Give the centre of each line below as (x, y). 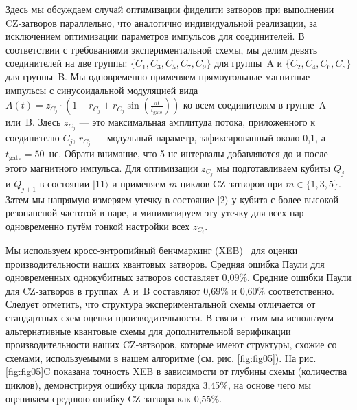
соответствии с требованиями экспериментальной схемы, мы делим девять (162, 49)
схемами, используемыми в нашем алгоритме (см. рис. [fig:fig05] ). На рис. (161, 357)
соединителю (33, 138)
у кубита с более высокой (285, 199)
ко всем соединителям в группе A (255, 105)
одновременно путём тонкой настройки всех (98, 226)
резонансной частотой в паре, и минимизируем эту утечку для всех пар (155, 213)
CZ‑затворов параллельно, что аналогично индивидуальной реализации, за (162, 22)
